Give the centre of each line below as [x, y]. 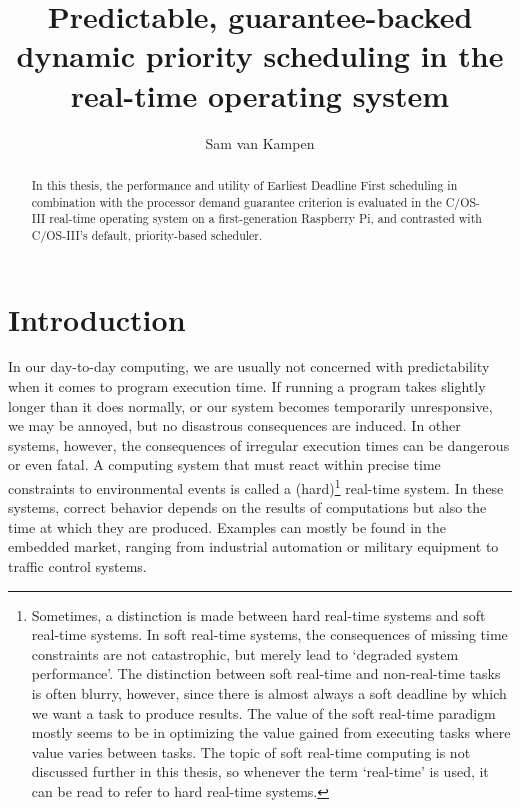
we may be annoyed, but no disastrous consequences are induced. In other [234, 425]
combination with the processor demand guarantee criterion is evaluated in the [236, 201]
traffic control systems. [77, 566]
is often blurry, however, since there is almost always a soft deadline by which [269, 693]
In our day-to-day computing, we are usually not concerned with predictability [249, 366]
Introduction [97, 318]
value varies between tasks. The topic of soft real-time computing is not [251, 751]
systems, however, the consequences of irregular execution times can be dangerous [259, 444]
